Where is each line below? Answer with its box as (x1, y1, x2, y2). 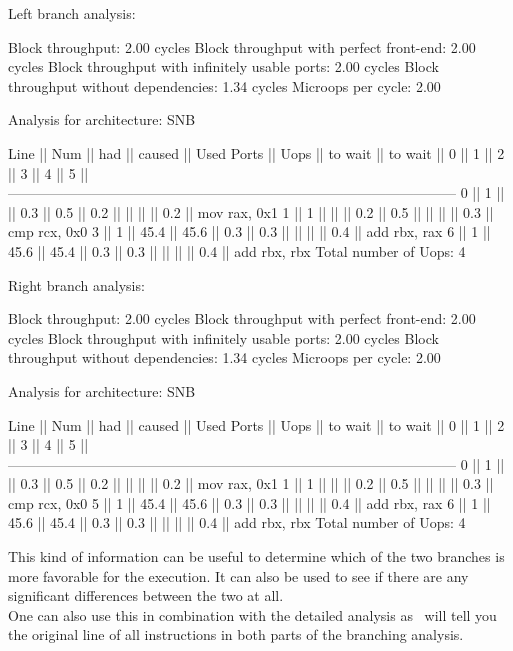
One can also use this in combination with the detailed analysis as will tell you (8, 604, 497, 625)
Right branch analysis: (8, 274, 145, 295)
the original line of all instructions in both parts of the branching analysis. (8, 624, 464, 645)
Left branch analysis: (8, 3, 136, 23)
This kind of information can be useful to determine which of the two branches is (8, 546, 505, 567)
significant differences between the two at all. (8, 585, 284, 606)
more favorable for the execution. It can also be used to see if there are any (8, 565, 469, 586)
